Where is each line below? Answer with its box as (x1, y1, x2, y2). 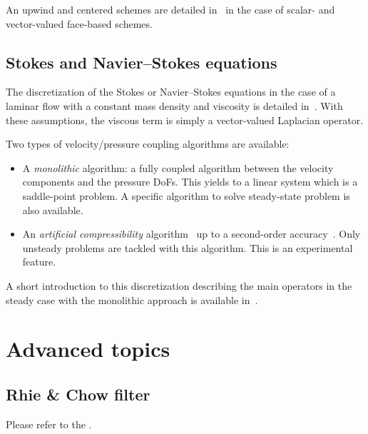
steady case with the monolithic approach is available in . (6, 292, 258, 307)
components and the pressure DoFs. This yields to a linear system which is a (22, 174, 358, 189)
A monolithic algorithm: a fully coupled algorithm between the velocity (22, 160, 334, 175)
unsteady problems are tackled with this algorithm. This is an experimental (22, 240, 353, 255)
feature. (22, 254, 56, 269)
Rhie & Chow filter (6, 383, 150, 405)
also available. (22, 202, 83, 217)
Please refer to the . (6, 416, 92, 431)
